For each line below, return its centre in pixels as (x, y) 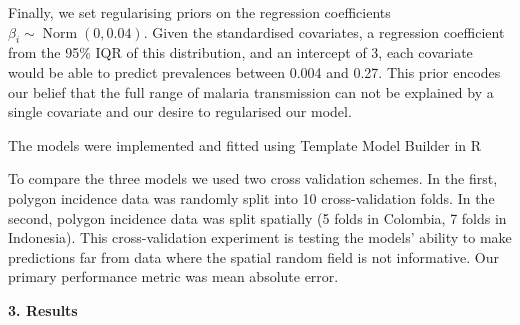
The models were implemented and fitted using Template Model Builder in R (245, 144)
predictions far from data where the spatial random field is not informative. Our (253, 256)
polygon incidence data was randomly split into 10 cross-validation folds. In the (251, 197)
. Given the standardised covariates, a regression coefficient (324, 31)
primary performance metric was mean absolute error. (173, 276)
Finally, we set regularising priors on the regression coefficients (199, 12)
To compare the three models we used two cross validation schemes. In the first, (253, 178)
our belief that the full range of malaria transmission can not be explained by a (251, 91)
